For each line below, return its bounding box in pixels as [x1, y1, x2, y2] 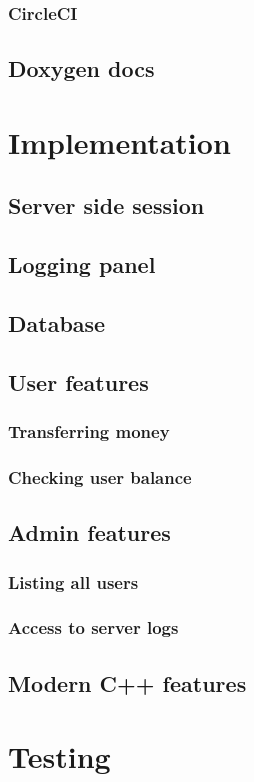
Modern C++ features [8, 667, 247, 698]
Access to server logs [8, 615, 179, 640]
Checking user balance [8, 464, 192, 489]
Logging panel [8, 249, 156, 280]
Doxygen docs [8, 53, 155, 84]
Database [8, 307, 106, 338]
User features [8, 366, 149, 397]
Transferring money [8, 419, 170, 444]
